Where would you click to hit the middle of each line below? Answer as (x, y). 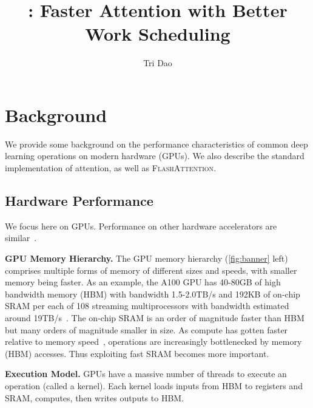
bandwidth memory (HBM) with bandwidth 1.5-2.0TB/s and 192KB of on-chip (153, 294)
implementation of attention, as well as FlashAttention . (111, 168)
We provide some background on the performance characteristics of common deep (156, 144)
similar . (21, 238)
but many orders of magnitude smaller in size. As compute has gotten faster (146, 329)
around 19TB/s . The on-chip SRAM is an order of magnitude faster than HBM (155, 317)
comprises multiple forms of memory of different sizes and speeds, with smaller (151, 270)
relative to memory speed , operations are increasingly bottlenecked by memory (153, 342)
